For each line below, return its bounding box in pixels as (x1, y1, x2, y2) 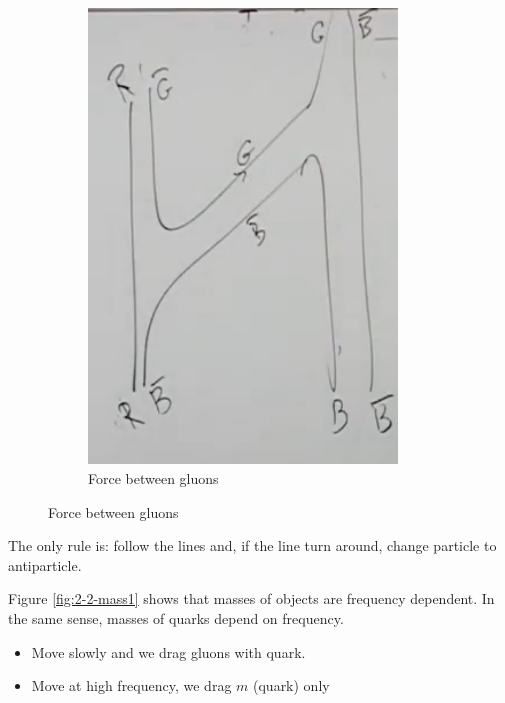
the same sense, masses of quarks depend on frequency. (8, 607, 344, 628)
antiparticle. (8, 554, 82, 575)
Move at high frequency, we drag (31, 675, 232, 696)
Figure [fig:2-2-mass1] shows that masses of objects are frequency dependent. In (8, 588, 495, 609)
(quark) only (253, 675, 330, 696)
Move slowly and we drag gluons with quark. (31, 641, 306, 662)
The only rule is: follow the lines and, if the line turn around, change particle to (8, 535, 497, 556)
